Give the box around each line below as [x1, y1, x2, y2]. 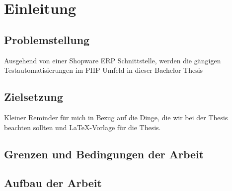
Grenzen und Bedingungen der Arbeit [4, 146, 204, 161]
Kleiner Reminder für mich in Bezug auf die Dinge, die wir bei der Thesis [4, 112, 228, 122]
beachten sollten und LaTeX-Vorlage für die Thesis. [4, 122, 161, 132]
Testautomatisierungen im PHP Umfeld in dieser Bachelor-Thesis [4, 65, 203, 75]
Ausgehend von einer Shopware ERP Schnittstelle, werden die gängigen [4, 55, 221, 65]
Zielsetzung [4, 89, 63, 104]
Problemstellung [4, 32, 90, 47]
